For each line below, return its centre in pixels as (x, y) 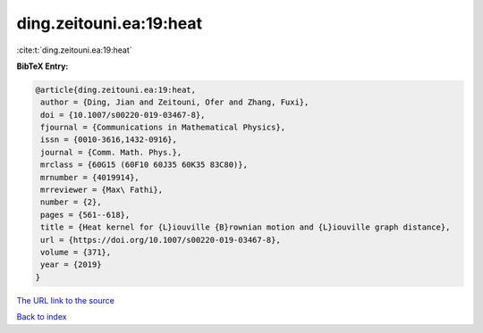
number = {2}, (71, 202)
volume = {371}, (76, 252)
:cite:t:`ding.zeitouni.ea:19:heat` (75, 50)
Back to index (42, 317)
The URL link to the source (66, 300)
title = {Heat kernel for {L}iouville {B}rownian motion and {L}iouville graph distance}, (246, 227)
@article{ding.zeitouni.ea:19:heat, (116, 90)
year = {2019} (71, 265)
